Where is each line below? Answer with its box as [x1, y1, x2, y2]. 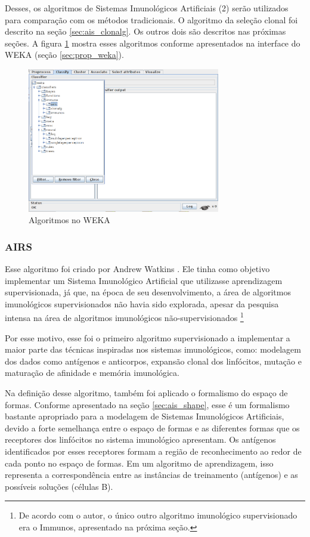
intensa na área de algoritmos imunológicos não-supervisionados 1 [5, 310, 244, 323]
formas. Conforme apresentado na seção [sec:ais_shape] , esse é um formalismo [5, 398, 290, 411]
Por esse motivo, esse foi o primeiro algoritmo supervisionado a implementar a [5, 331, 290, 344]
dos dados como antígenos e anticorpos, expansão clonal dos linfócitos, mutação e [5, 354, 302, 367]
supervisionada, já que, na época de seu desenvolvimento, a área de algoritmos [5, 286, 291, 298]
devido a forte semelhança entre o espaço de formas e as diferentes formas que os [5, 421, 300, 434]
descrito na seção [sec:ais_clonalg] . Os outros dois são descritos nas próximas [5, 25, 286, 38]
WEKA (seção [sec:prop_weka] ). [5, 48, 124, 61]
